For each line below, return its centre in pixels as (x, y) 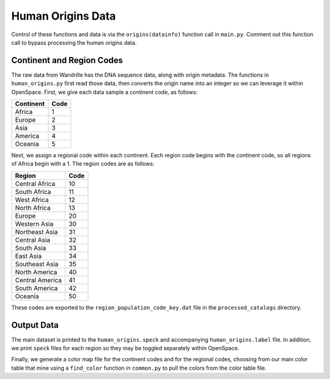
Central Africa (35, 184)
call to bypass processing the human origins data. (74, 42)
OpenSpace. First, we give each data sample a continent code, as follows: (105, 92)
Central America (38, 280)
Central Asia (33, 240)
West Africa (32, 200)
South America (36, 288)
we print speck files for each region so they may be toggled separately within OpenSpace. (125, 348)
